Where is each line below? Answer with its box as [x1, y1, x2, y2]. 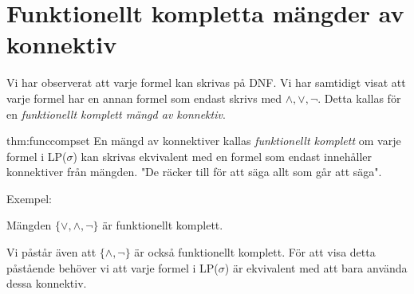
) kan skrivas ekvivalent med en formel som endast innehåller [73, 147, 373, 164]
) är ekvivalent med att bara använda [224, 259, 408, 276]
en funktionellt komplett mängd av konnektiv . [6, 105, 226, 122]
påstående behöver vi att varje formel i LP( [6, 259, 219, 276]
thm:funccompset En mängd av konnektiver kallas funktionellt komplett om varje [6, 132, 401, 149]
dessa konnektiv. [6, 275, 87, 292]
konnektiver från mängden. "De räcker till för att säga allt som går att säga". [6, 163, 382, 180]
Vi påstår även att [6, 244, 97, 261]
